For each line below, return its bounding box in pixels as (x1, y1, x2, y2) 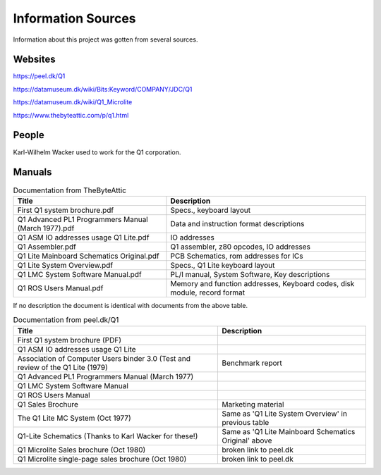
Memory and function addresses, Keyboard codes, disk (170, 278, 355, 288)
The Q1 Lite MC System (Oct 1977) (17, 413, 132, 423)
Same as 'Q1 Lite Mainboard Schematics (222, 426, 356, 436)
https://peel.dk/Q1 (13, 72, 66, 80)
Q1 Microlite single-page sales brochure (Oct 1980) (17, 454, 187, 464)
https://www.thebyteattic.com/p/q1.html (13, 111, 129, 119)
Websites (13, 54, 56, 66)
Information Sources (13, 11, 136, 26)
